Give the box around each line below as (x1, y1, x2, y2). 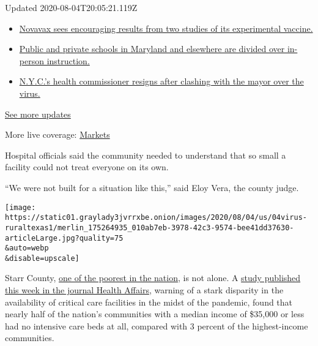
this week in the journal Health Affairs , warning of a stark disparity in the (5, 284, 284, 296)
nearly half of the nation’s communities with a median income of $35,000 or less (5, 307, 305, 320)
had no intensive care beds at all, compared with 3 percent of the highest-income (5, 319, 308, 332)
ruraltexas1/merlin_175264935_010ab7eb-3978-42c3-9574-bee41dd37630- (5, 223, 294, 232)
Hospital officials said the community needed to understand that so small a (5, 148, 286, 161)
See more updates (5, 107, 71, 120)
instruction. (46, 54, 90, 67)
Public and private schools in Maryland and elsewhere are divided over (19, 42, 285, 55)
